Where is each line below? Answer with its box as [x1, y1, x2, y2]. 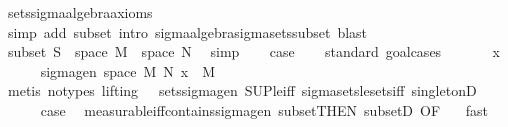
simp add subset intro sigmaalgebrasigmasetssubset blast [7, 21, 368, 42]
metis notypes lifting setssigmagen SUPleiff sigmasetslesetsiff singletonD [7, 80, 477, 101]
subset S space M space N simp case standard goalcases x [7, 41, 500, 62]
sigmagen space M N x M [40, 60, 216, 81]
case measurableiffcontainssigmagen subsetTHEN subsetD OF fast [40, 99, 489, 120]
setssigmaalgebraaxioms [7, 2, 153, 22]
